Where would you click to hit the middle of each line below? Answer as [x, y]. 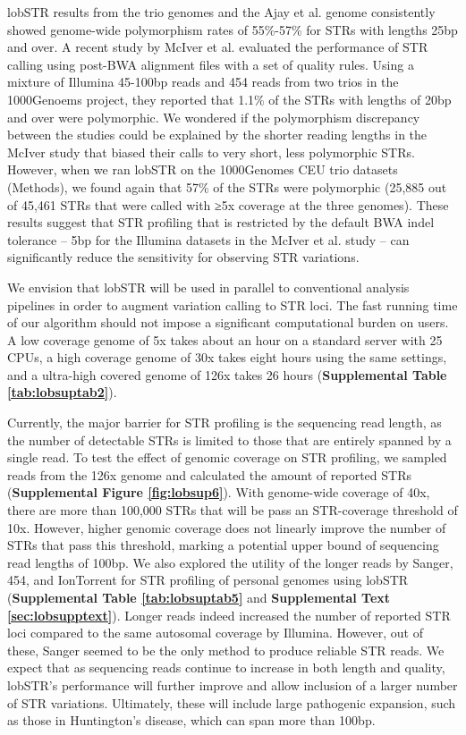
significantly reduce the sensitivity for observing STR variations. [183, 257]
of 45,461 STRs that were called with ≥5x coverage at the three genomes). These [228, 204]
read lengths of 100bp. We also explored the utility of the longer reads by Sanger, [230, 562]
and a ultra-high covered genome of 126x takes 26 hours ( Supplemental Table [227, 374]
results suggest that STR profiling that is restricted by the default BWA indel [221, 222]
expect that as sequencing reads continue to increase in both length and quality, [226, 667]
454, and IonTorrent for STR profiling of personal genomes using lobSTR [208, 580]
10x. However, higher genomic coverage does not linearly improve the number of [227, 527]
